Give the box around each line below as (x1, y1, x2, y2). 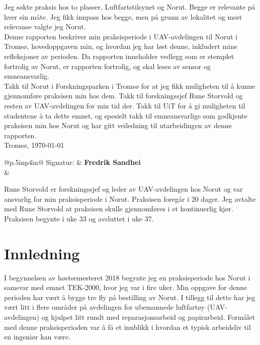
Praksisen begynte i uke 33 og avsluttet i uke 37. (4, 213, 154, 223)
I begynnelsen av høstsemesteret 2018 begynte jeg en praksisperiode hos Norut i (4, 272, 250, 282)
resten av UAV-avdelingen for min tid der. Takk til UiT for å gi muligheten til (4, 100, 245, 110)
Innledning (4, 243, 80, 263)
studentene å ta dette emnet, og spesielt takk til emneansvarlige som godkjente (4, 110, 247, 121)
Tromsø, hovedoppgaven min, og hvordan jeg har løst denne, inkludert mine (4, 41, 237, 51)
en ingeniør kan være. (4, 331, 70, 342)
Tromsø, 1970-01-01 (4, 140, 64, 150)
